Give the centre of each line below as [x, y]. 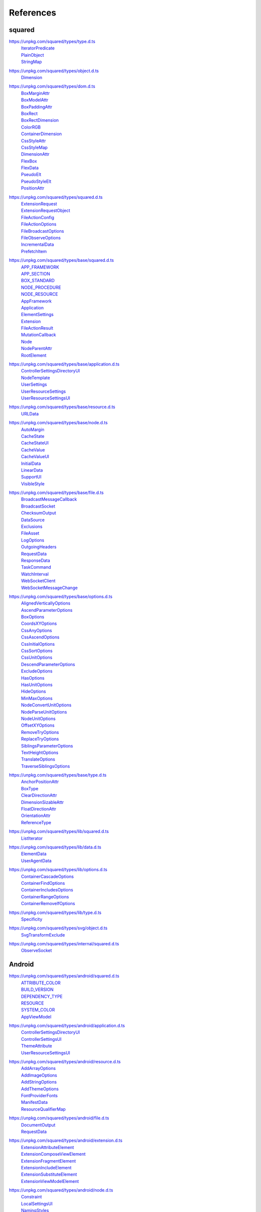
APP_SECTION [36, 273]
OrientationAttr [36, 816]
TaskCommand [36, 567]
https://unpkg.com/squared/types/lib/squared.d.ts [59, 831]
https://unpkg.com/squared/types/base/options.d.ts [61, 596]
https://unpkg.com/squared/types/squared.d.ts [56, 197]
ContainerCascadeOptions [48, 876]
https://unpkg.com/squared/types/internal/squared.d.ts [64, 944]
